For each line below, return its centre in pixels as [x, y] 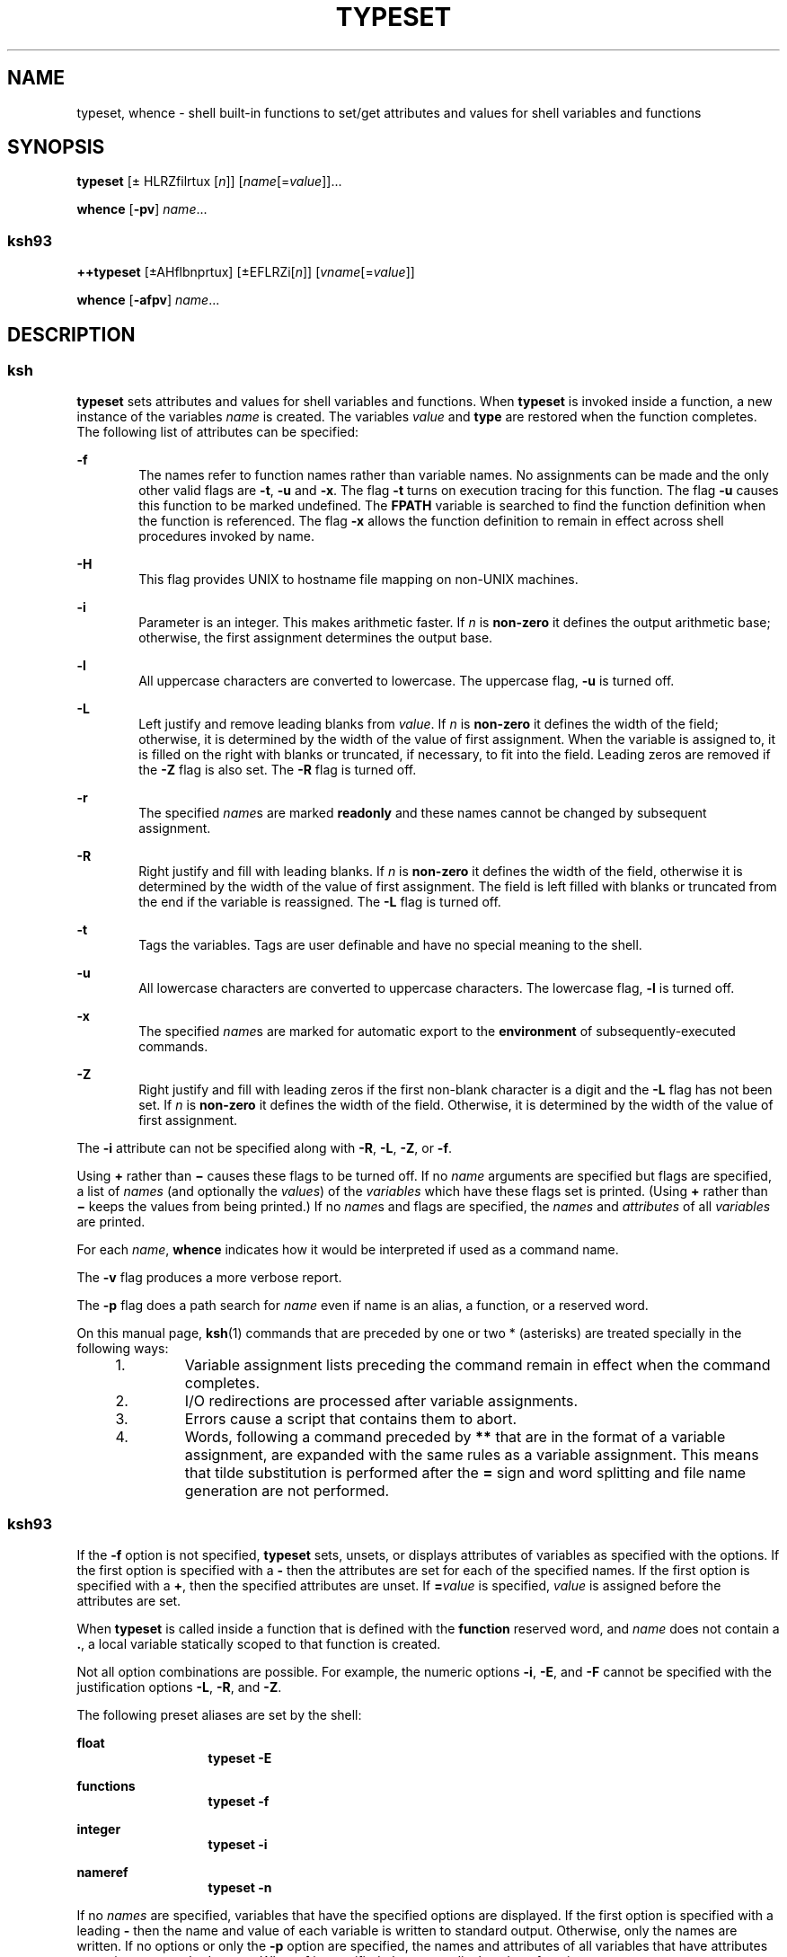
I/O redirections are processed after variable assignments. [381, 1401]
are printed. [111, 1222]
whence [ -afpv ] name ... [148, 300]
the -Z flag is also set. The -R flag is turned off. [278, 770]
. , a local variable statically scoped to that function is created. [259, 1644]
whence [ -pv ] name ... [142, 209]
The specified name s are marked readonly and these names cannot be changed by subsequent [423, 813]
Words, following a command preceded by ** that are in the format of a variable [455, 1437]
